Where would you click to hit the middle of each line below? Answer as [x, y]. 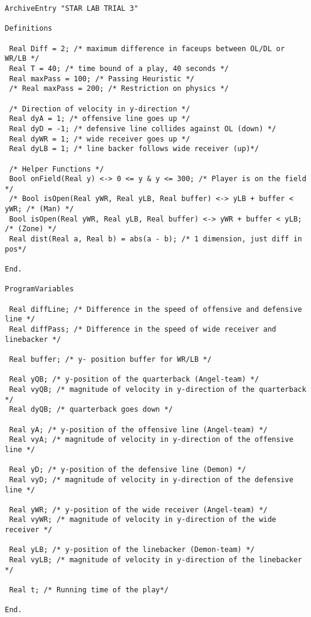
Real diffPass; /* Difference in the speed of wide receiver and [143, 329]
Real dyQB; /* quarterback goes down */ [91, 410]
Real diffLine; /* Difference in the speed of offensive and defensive [155, 309]
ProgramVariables [39, 289]
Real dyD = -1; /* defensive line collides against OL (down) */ [143, 129]
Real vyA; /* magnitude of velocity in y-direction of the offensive [151, 440]
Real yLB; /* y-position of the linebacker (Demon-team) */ [132, 550]
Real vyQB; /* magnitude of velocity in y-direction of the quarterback [158, 389]
